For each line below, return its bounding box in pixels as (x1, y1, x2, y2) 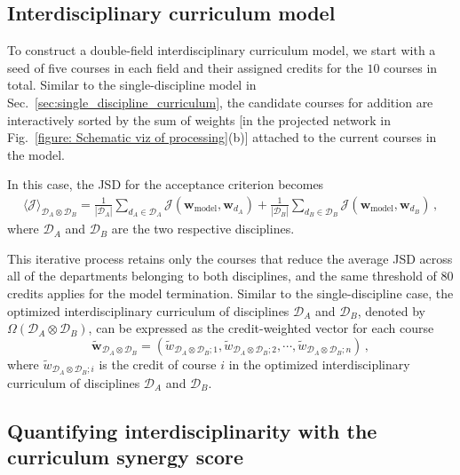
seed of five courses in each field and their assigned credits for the (7, 58, 363, 76)
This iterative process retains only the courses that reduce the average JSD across (7, 249, 453, 267)
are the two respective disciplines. (111, 219, 295, 238)
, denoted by (357, 301, 425, 320)
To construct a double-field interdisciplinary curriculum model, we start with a (7, 41, 436, 59)
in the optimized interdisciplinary (228, 354, 410, 373)
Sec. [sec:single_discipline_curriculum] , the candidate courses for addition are (7, 92, 433, 111)
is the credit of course (99, 354, 217, 373)
